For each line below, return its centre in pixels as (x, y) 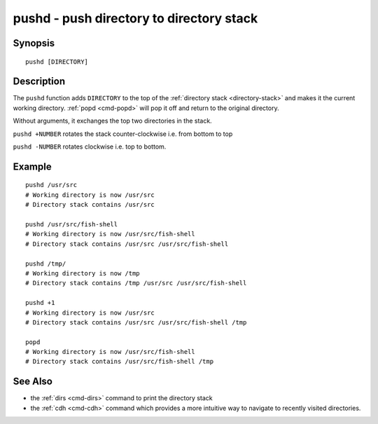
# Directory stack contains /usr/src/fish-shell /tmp (119, 362)
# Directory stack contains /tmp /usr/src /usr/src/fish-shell (136, 283)
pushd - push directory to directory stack (135, 18)
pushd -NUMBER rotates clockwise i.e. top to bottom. (90, 146)
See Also (33, 382)
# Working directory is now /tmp (83, 273)
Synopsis (34, 43)
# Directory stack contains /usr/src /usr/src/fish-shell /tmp (136, 322)
